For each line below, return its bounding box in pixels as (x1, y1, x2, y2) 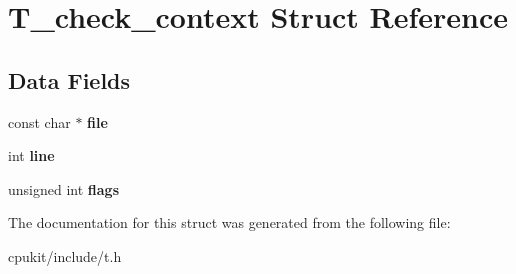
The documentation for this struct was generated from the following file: (8, 212, 451, 233)
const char (8, 111, 71, 132)
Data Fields (8, 64, 131, 95)
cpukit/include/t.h (8, 245, 122, 266)
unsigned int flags (8, 178, 120, 199)
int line (8, 145, 55, 166)
